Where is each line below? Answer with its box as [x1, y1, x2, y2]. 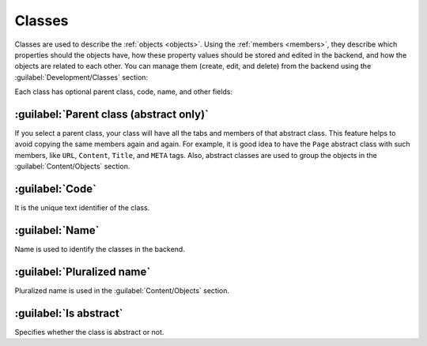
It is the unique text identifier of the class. [14, 203, 150, 212]
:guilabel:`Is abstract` [14, 307, 123, 320]
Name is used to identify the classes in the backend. [14, 245, 185, 254]
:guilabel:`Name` [14, 224, 100, 237]
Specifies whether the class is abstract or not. [14, 327, 164, 337]
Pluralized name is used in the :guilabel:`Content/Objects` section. [14, 285, 229, 295]
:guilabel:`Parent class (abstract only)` [14, 107, 209, 121]
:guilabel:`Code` [14, 182, 96, 195]
